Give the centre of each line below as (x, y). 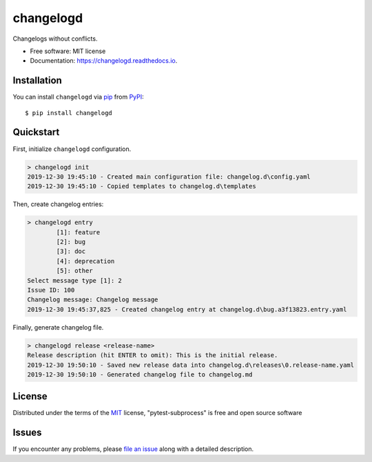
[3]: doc (71, 251)
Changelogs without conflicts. (55, 39)
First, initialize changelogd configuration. (72, 149)
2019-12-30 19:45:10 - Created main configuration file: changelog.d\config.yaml (169, 177)
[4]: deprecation (85, 261)
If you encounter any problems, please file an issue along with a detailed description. (133, 449)
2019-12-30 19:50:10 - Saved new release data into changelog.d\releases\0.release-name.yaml (191, 365)
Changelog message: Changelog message (93, 300)
